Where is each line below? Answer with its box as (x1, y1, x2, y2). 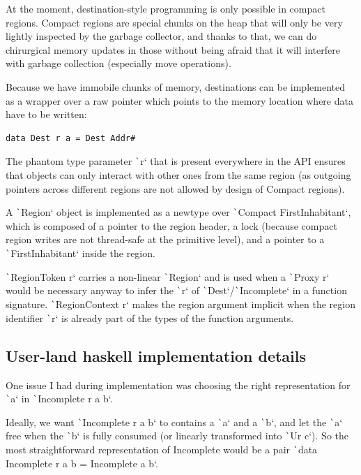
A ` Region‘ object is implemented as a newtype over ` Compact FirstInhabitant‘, (6, 205, 351, 219)
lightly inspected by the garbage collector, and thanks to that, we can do (6, 29, 317, 43)
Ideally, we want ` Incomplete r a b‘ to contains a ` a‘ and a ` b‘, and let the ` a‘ (6, 414, 343, 429)
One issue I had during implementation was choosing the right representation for (6, 377, 351, 392)
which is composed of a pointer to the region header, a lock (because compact (6, 218, 337, 233)
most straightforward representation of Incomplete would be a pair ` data (6, 442, 318, 457)
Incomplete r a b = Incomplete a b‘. (6, 455, 158, 470)
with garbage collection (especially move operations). (6, 56, 231, 71)
